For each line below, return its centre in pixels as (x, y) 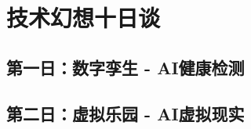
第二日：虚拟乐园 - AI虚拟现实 (125, 113)
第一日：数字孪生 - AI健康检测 (125, 67)
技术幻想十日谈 (84, 18)
